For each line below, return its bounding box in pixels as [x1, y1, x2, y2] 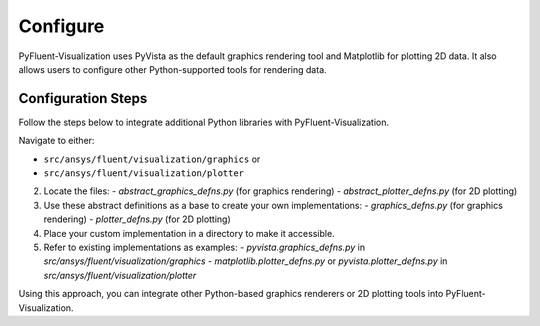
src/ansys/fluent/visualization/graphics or [43, 153, 261, 165]
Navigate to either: [18, 135, 95, 147]
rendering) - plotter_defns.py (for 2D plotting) [43, 213, 232, 225]
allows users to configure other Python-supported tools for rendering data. [18, 63, 327, 75]
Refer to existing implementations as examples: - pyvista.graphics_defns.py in [43, 241, 366, 253]
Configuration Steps [18, 90, 148, 107]
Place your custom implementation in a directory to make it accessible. [43, 227, 335, 239]
